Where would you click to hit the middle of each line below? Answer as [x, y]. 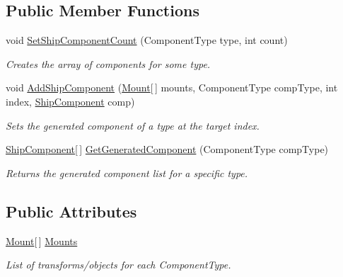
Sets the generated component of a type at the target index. [133, 125]
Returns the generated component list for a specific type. [127, 173]
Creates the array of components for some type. [108, 63]
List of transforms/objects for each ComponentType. [118, 265]
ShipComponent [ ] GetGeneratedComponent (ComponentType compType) [167, 149]
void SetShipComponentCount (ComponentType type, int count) [147, 40]
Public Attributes [71, 211]
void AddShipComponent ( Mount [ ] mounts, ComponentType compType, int [172, 87]
